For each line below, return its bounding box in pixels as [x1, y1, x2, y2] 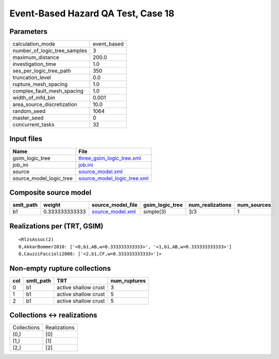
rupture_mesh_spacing [12, 81, 68, 88]
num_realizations [188, 201, 232, 208]
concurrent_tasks [12, 121, 55, 128]
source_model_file [91, 201, 138, 208]
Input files [9, 135, 43, 143]
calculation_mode [12, 40, 56, 48]
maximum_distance [12, 54, 59, 61]
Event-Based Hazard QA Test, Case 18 [9, 8, 175, 19]
